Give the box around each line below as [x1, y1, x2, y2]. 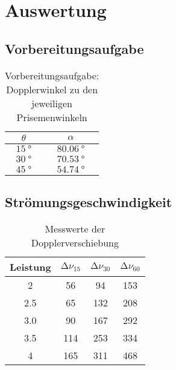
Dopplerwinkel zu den [6, 82, 98, 96]
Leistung [10, 259, 51, 274]
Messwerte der [45, 221, 105, 236]
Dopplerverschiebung [31, 235, 119, 249]
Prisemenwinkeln [16, 110, 87, 124]
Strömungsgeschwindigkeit [5, 192, 172, 211]
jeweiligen [31, 96, 72, 110]
